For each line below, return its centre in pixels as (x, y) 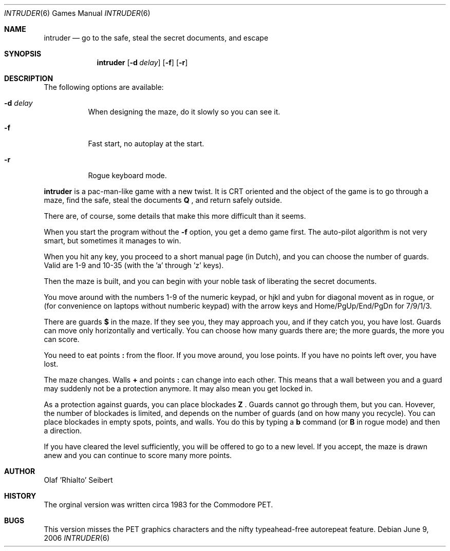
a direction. (63, 431)
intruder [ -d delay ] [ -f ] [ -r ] (142, 62)
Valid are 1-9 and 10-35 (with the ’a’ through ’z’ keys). (134, 265)
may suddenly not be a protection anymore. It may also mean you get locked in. (178, 388)
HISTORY (20, 496)
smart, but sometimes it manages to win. (113, 241)
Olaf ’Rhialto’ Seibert (78, 480)
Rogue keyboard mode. (127, 175)
